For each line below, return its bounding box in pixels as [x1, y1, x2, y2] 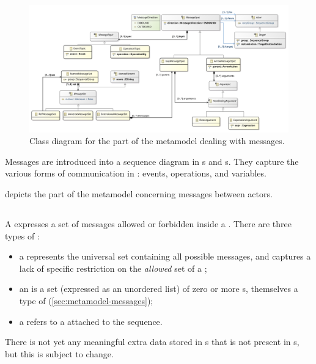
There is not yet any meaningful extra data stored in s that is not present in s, [5, 335, 299, 348]
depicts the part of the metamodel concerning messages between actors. [5, 187, 273, 200]
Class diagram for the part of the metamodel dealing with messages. [29, 134, 285, 147]
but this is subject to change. [5, 347, 114, 360]
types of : [5, 229, 40, 242]
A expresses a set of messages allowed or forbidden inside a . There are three [5, 217, 292, 230]
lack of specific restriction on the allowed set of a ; [19, 261, 207, 274]
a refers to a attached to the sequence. [19, 315, 163, 327]
